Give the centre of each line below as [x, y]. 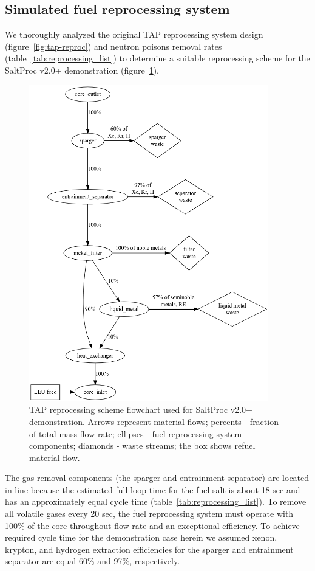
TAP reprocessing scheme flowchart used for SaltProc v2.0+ [141, 410]
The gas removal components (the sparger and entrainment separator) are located [157, 478]
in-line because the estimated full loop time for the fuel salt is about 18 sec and [153, 489]
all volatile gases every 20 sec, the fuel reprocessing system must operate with [149, 514]
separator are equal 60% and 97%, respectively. [93, 561]
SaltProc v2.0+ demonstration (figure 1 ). [82, 70]
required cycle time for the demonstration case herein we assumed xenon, [141, 537]
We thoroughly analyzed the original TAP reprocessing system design [134, 34]
